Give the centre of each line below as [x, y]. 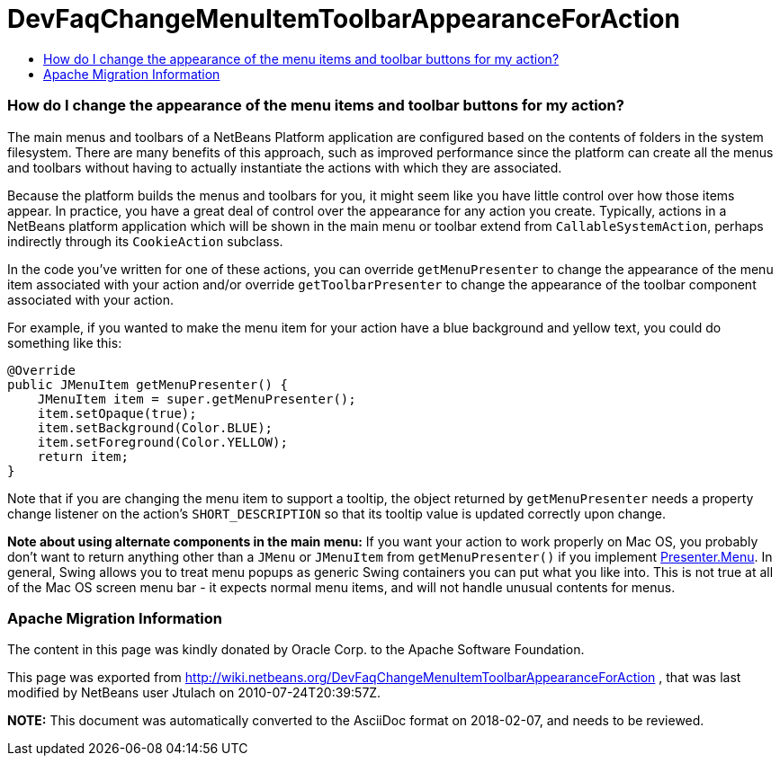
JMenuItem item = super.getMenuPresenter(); [197, 399]
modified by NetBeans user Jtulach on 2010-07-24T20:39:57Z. [194, 693]
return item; [83, 456]
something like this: [65, 342]
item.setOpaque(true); [117, 413]
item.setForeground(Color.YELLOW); [162, 442]
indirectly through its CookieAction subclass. [145, 241]
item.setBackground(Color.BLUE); [155, 427]
